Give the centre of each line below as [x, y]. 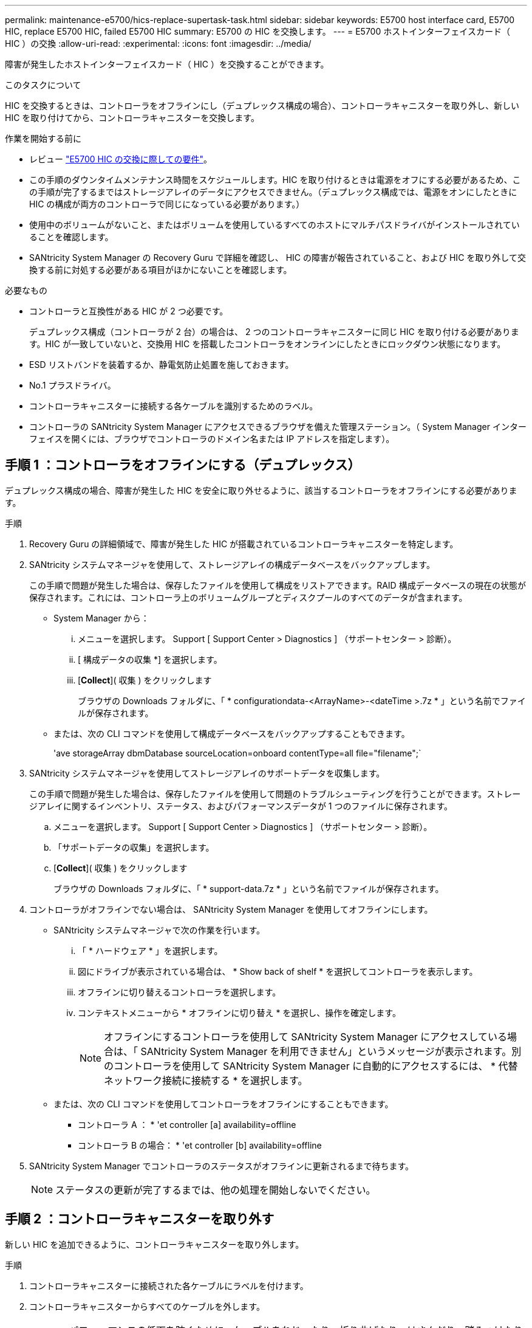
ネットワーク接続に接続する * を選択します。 [206, 1080]
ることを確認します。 [71, 237]
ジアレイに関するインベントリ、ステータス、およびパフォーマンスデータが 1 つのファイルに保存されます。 [241, 806]
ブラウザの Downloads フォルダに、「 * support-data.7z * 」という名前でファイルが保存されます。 [249, 888]
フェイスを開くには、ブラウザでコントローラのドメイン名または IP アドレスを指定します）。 [212, 439]
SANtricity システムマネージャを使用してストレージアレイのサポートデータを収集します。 [207, 773]
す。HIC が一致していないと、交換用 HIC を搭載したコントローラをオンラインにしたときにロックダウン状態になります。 [268, 344]
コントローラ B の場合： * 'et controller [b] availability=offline [200, 1145]
